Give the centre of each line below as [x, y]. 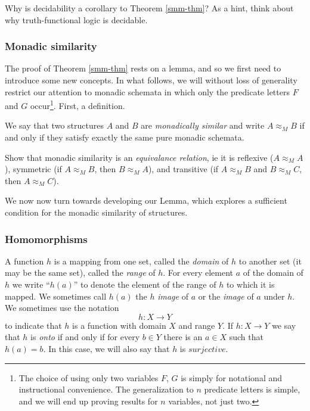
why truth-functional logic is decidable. [76, 19]
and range [197, 325]
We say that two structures [54, 125]
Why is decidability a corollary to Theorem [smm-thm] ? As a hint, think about [149, 8]
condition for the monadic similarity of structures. [96, 212]
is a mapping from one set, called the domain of [141, 261]
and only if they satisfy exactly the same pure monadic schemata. [125, 137]
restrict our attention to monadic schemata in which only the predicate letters [147, 91]
